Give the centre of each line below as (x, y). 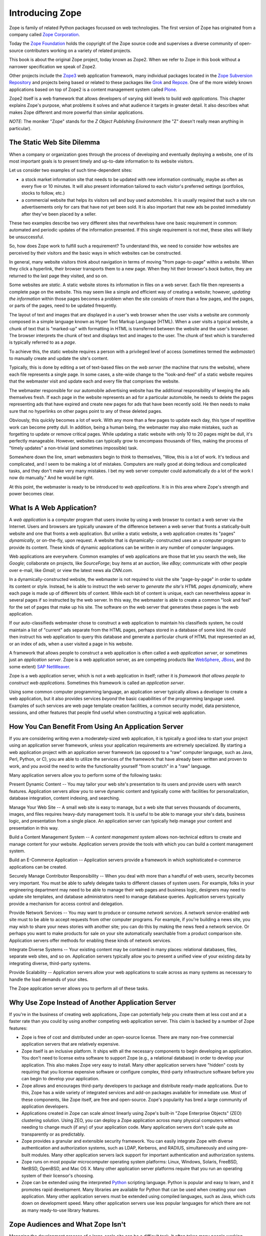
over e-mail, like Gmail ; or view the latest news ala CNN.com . (71, 570)
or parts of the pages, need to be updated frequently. (63, 306)
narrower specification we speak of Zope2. (53, 66)
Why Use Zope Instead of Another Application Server (93, 1002)
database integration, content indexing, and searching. (65, 798)
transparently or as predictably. (53, 1134)
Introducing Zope (45, 13)
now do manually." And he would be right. (51, 478)
